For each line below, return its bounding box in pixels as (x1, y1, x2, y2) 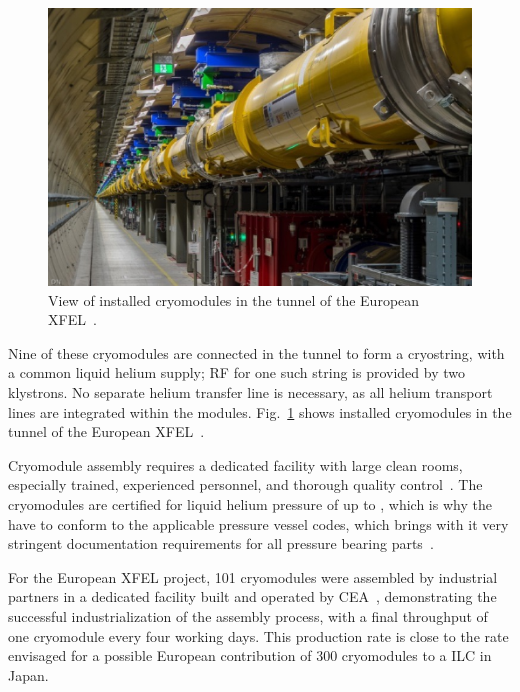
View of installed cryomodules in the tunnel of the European (48, 289, 420, 310)
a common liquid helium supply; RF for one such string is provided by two (8, 362, 466, 383)
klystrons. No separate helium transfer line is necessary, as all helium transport (8, 381, 493, 402)
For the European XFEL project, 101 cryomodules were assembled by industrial (8, 566, 498, 587)
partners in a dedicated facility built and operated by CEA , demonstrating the (8, 586, 497, 607)
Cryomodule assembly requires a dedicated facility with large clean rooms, (8, 454, 463, 475)
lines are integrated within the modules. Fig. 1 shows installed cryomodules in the (8, 401, 512, 422)
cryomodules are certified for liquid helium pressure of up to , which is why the (8, 493, 492, 514)
